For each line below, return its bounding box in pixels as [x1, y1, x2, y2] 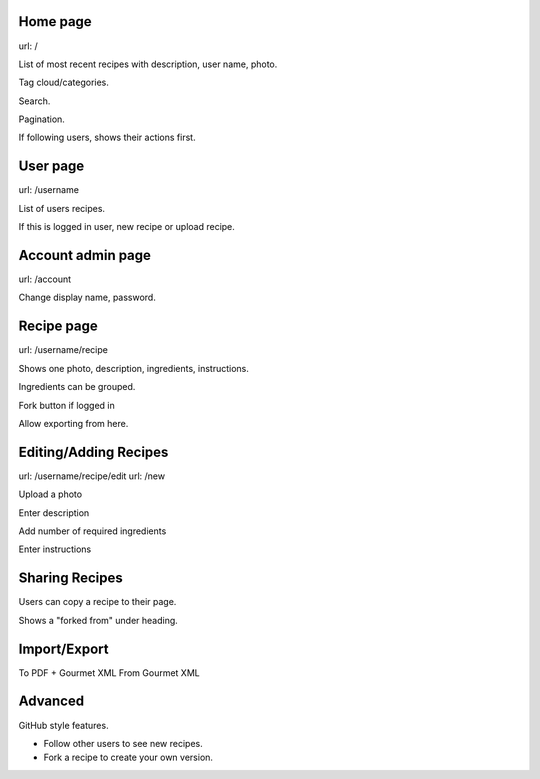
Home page [18, 13, 92, 30]
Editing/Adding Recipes [18, 443, 169, 460]
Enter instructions [18, 543, 92, 555]
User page [18, 158, 85, 175]
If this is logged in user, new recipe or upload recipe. [18, 221, 235, 233]
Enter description [18, 506, 90, 519]
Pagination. [18, 113, 65, 125]
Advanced [18, 693, 85, 710]
